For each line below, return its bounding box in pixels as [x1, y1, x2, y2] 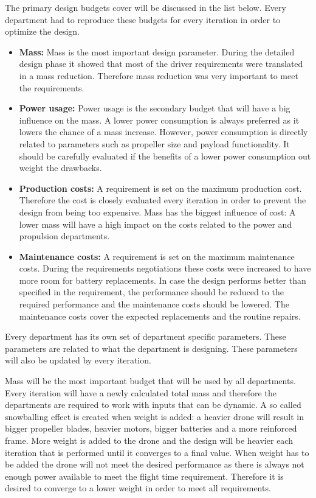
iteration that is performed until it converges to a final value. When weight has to [5, 446, 309, 458]
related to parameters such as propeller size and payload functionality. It [19, 137, 290, 150]
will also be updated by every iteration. [5, 354, 151, 366]
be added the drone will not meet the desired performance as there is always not [5, 458, 304, 471]
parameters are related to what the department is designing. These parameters [5, 342, 298, 354]
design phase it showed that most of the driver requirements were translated [19, 57, 303, 70]
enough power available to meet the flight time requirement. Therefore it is [5, 469, 284, 482]
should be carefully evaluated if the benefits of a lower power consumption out [19, 149, 311, 162]
